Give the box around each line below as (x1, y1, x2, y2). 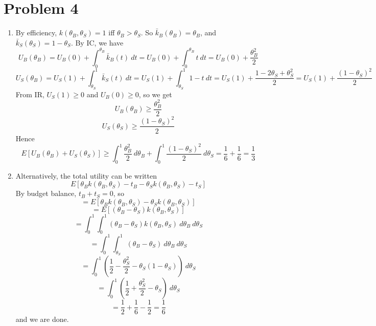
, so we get (138, 89, 172, 99)
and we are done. (15, 314, 69, 324)
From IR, (15, 89, 44, 99)
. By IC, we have (70, 37, 124, 48)
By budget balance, (15, 188, 77, 199)
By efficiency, (15, 27, 57, 38)
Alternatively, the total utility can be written (15, 170, 157, 181)
